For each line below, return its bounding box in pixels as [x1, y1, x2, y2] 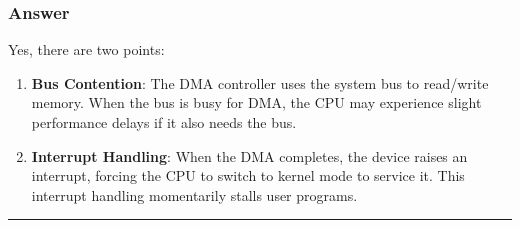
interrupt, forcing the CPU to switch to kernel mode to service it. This [31, 165, 465, 186]
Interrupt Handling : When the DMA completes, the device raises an [31, 145, 468, 166]
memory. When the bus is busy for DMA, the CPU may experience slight [31, 92, 482, 113]
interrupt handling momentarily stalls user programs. [31, 184, 358, 205]
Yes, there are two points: [8, 39, 165, 60]
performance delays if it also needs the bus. [31, 112, 297, 132]
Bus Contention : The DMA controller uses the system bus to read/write [31, 72, 489, 93]
